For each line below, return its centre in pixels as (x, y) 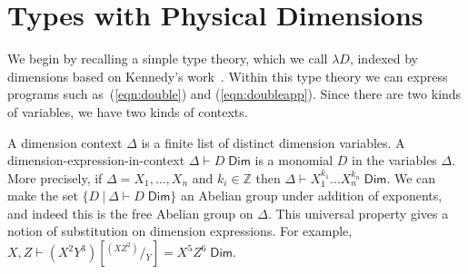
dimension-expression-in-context (96, 160)
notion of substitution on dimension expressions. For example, (180, 231)
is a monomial (294, 160)
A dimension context (65, 142)
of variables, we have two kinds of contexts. (128, 111)
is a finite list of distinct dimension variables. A (273, 142)
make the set (43, 196)
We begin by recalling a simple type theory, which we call (168, 59)
